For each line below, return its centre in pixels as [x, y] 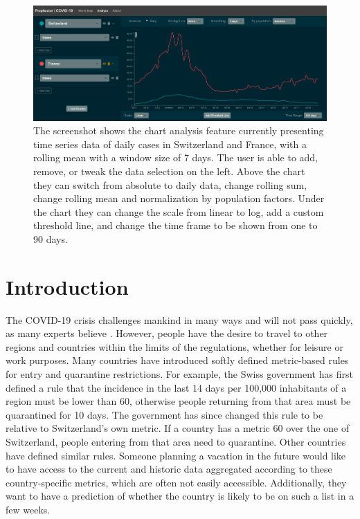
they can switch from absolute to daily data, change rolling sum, [170, 184]
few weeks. [28, 509]
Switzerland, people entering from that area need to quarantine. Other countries [176, 442]
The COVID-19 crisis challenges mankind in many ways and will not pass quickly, [179, 319]
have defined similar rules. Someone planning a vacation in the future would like [176, 455]
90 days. [51, 238]
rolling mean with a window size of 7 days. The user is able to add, [176, 157]
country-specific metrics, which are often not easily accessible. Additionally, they [176, 482]
